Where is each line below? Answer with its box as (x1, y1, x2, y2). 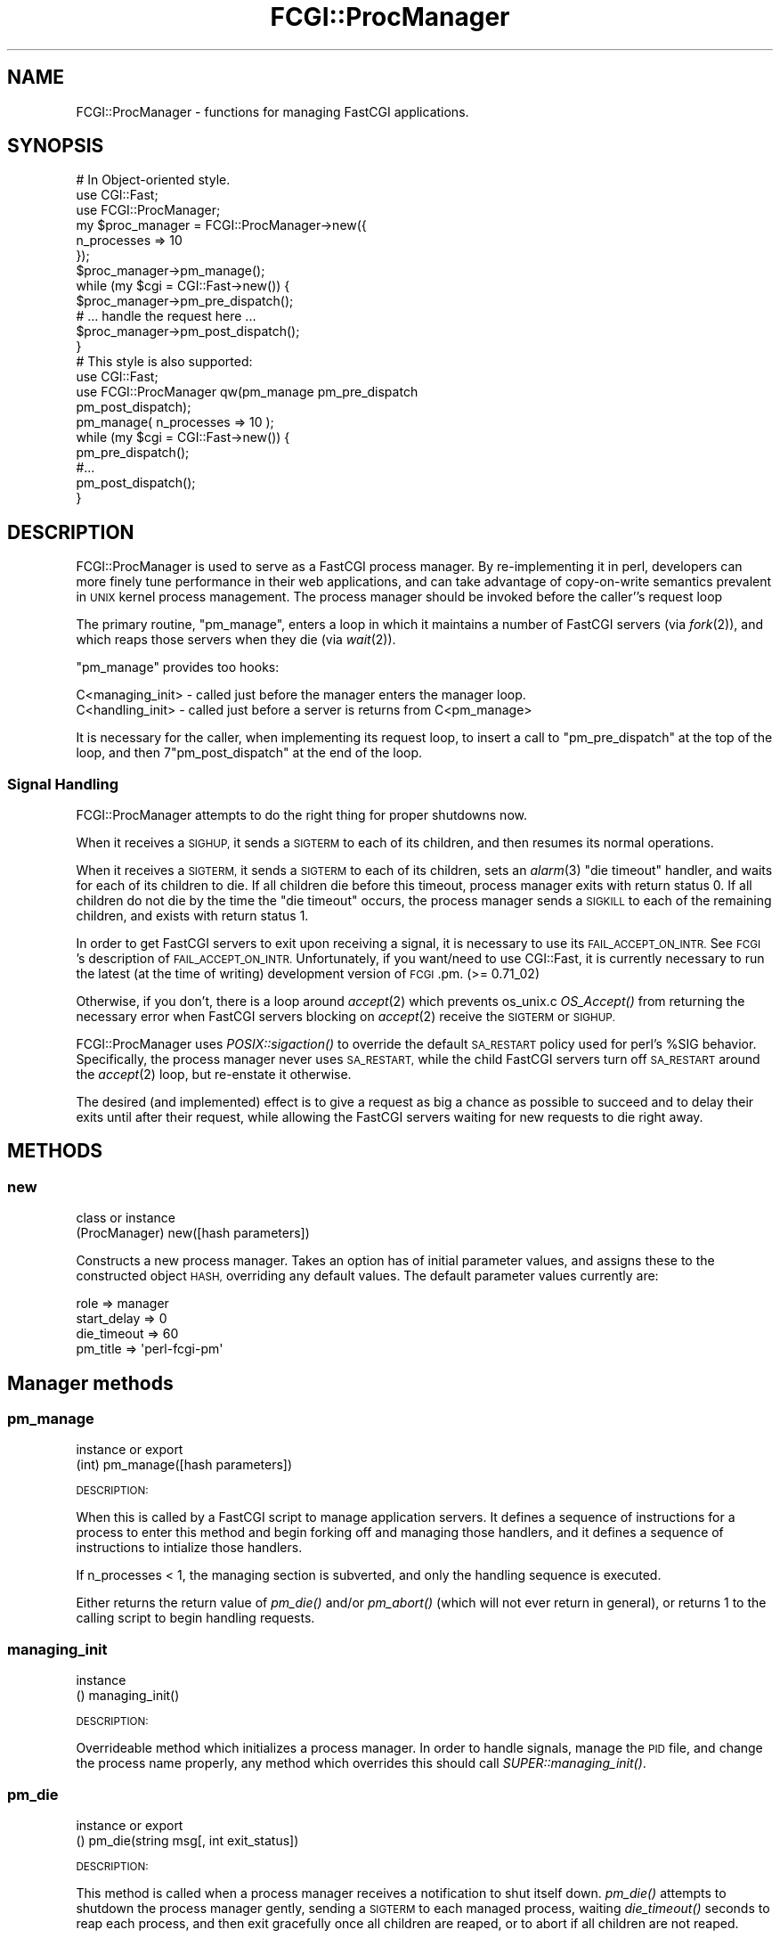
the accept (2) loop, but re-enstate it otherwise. (76, 1067, 352, 1083)
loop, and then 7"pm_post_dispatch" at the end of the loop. (76, 745, 423, 761)
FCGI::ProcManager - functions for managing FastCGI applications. (76, 103, 469, 119)
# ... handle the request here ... (76, 308, 256, 324)
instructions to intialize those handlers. (76, 1540, 303, 1556)
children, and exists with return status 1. (76, 908, 309, 924)
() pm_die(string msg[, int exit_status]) (76, 1832, 299, 1848)
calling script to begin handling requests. (76, 1610, 315, 1626)
